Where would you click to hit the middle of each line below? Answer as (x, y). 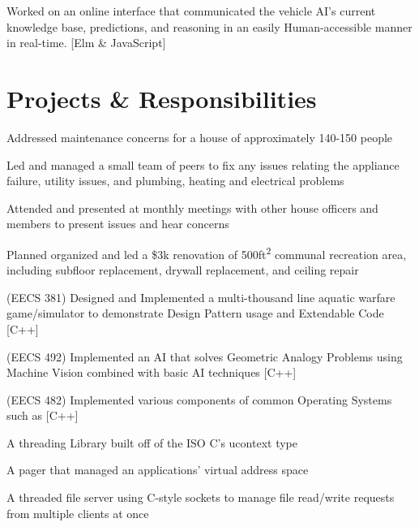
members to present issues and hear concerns (118, 224)
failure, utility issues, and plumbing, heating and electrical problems (175, 181)
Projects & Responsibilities (162, 98)
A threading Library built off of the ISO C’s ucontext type (152, 442)
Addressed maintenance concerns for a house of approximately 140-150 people (200, 137)
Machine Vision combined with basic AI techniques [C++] (152, 372)
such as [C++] (43, 415)
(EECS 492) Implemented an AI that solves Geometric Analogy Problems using (205, 356)
